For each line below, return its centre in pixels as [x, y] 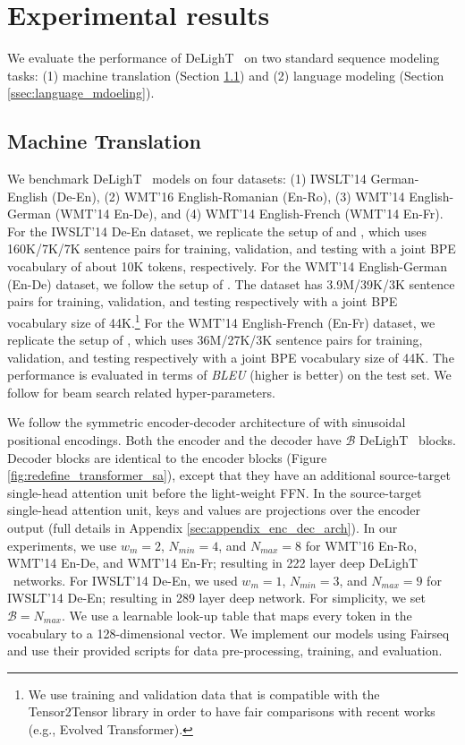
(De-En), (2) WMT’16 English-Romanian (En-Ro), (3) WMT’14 [228, 196]
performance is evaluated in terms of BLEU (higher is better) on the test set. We [229, 375]
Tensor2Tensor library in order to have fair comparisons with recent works [232, 711]
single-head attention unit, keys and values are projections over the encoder [214, 510]
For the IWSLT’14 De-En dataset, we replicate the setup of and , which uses [217, 231]
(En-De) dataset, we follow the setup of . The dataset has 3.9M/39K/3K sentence [231, 283]
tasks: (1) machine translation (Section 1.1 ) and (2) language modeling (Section [226, 75]
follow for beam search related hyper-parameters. [141, 392]
